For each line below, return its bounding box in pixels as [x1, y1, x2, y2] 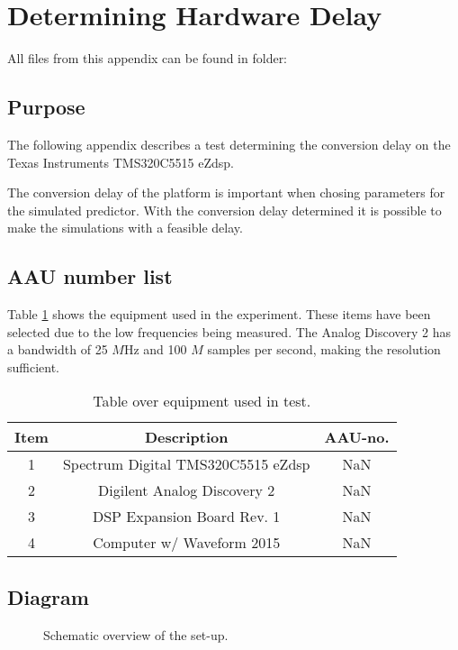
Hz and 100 [123, 340, 187, 359]
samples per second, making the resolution [207, 340, 441, 359]
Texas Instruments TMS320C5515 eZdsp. [7, 152, 234, 171]
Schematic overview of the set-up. [43, 625, 229, 644]
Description [144, 426, 229, 448]
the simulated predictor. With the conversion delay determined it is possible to [7, 200, 442, 219]
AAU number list [7, 262, 173, 290]
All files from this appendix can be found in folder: [7, 49, 288, 68]
